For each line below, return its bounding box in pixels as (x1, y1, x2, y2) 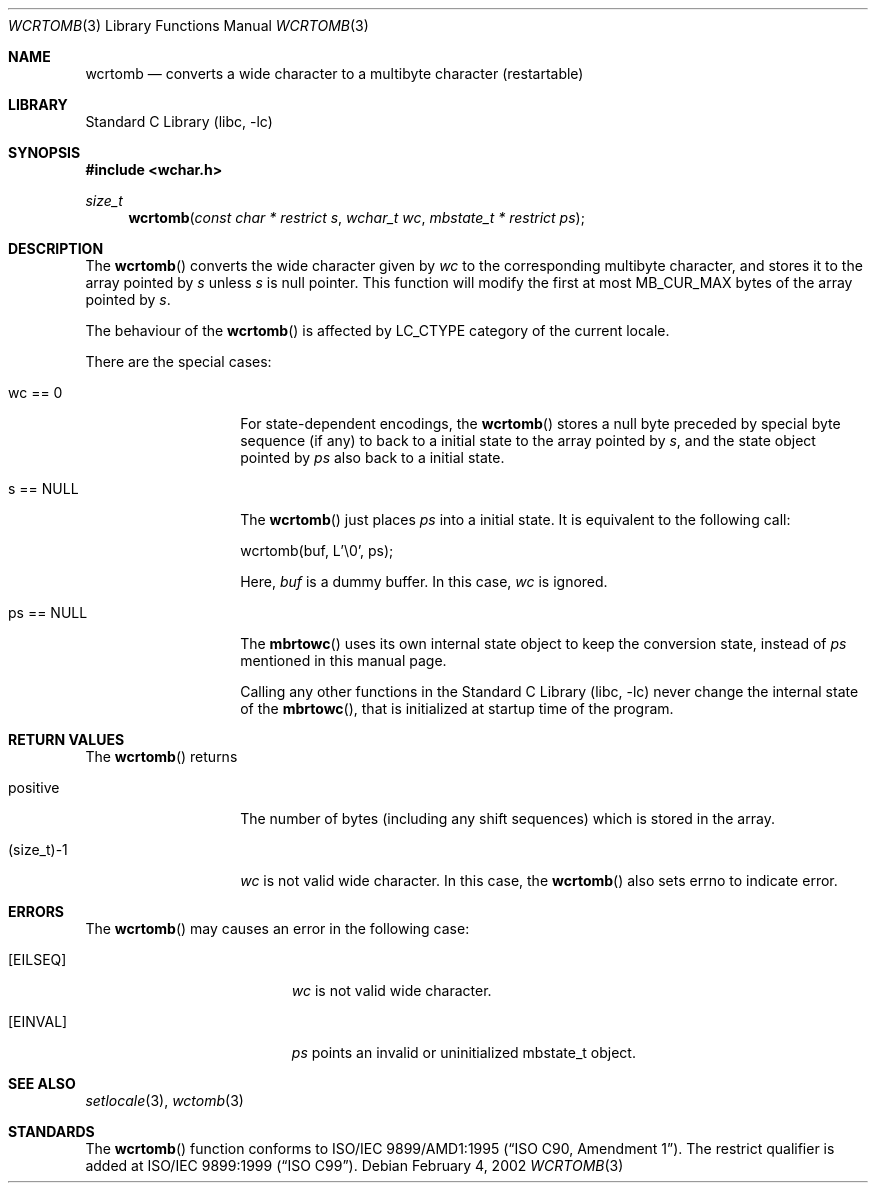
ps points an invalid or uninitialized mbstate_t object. (291, 1044, 636, 1061)
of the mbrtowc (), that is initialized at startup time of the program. (240, 700, 674, 717)
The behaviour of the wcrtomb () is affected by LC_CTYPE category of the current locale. (85, 322, 670, 339)
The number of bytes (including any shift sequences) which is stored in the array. (240, 810, 775, 827)
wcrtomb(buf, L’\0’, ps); (240, 542, 394, 559)
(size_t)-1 (8, 841, 68, 858)
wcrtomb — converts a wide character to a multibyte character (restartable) (85, 65, 584, 82)
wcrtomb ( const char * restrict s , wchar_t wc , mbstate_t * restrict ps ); (128, 209, 585, 226)
